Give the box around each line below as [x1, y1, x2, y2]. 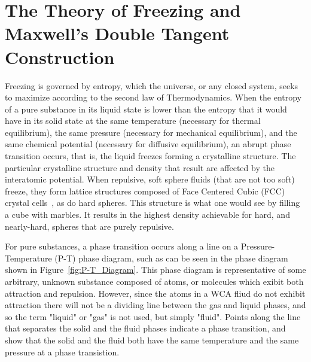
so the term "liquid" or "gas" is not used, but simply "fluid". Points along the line [5, 310, 301, 323]
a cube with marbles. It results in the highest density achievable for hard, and [5, 208, 290, 221]
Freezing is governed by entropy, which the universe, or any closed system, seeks [5, 79, 298, 92]
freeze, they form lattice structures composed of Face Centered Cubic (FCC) [5, 184, 285, 197]
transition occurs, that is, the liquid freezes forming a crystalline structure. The [5, 150, 296, 162]
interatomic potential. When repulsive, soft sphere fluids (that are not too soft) [5, 173, 295, 185]
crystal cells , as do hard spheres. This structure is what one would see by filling [5, 196, 300, 209]
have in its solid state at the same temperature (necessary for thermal [5, 114, 261, 127]
